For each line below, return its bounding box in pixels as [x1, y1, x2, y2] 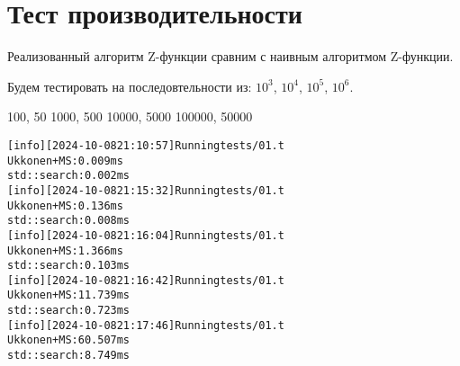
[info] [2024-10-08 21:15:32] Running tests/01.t [7, 183, 284, 197]
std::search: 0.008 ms [7, 214, 131, 228]
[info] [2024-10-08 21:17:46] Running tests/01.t [7, 318, 284, 332]
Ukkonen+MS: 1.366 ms [7, 244, 123, 257]
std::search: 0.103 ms [7, 259, 131, 272]
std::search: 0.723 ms [7, 304, 131, 317]
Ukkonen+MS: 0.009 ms [7, 154, 123, 167]
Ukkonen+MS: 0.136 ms [7, 199, 123, 212]
